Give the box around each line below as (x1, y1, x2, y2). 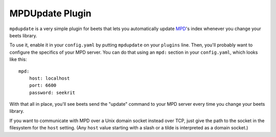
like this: (9, 56, 27, 62)
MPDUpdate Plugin (9, 8, 91, 19)
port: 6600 (29, 82, 57, 88)
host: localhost (29, 75, 70, 81)
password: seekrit (29, 89, 76, 96)
